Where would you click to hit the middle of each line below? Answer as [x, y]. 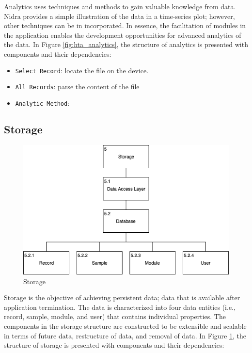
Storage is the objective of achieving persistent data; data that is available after [122, 297]
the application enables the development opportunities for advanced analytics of [123, 35]
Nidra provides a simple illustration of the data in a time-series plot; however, [119, 16]
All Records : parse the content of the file [77, 87]
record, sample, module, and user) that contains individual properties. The [115, 316]
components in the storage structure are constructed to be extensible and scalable [125, 326]
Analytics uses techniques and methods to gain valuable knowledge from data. [120, 6]
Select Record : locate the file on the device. [82, 70]
